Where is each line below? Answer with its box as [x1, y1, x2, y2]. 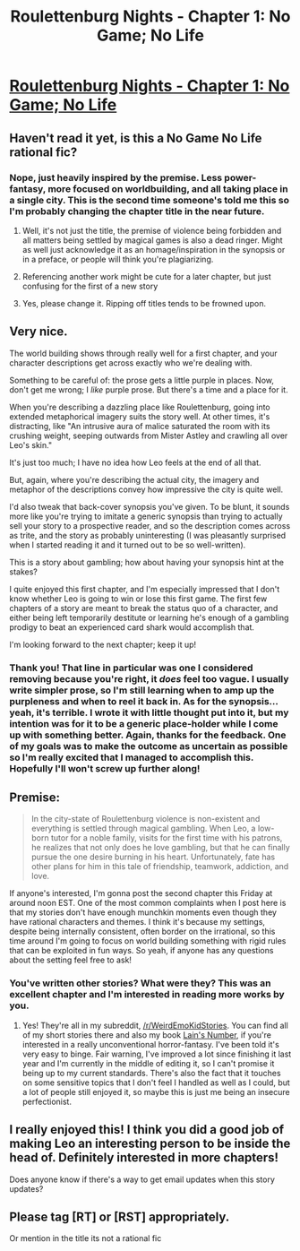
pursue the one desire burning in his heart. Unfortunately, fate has [30, 851, 276, 862]
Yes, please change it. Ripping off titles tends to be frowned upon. [21, 298, 267, 308]
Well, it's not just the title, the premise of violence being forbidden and [21, 225, 282, 236]
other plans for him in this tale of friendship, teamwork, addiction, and [30, 861, 289, 872]
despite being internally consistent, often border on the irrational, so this [9, 926, 276, 937]
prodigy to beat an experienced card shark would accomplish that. [9, 621, 255, 633]
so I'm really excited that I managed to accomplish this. [9, 751, 253, 764]
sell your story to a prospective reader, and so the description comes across [9, 520, 291, 531]
